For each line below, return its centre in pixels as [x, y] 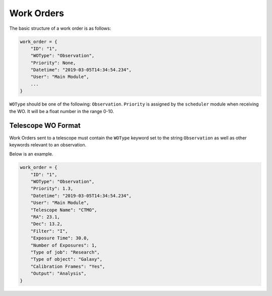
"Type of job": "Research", [65, 252]
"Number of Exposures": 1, [64, 245]
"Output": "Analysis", [58, 274]
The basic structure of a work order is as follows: [60, 28]
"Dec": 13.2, [47, 224]
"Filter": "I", [49, 231]
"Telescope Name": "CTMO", [64, 210]
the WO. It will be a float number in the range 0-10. [62, 111]
